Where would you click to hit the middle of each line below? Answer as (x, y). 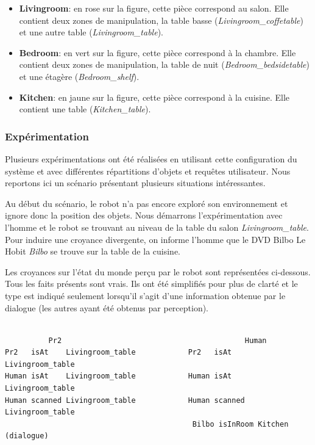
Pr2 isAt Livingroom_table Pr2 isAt (119, 353)
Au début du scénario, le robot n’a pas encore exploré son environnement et (147, 203)
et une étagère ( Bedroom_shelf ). (79, 76)
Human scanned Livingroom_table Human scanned (125, 400)
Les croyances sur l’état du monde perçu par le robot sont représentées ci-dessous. (158, 271)
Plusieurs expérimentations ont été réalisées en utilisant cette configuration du (151, 158)
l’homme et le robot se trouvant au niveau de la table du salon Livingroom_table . (157, 227)
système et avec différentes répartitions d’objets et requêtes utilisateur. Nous (148, 171)
